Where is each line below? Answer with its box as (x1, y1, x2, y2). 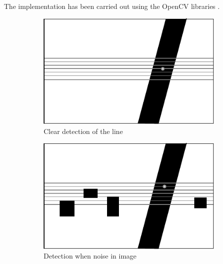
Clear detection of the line (44, 126, 123, 136)
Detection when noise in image (44, 251, 137, 261)
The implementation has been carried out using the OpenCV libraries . (4, 1, 220, 11)
